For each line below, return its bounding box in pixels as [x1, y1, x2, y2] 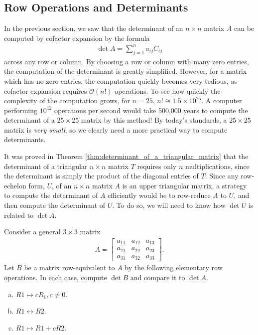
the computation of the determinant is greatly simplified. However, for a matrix [4, 66, 247, 76]
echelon [4, 180, 26, 190]
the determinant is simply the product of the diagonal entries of [4, 170, 199, 181]
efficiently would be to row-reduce [108, 190, 211, 200]
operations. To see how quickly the [115, 85, 221, 96]
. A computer [201, 95, 242, 106]
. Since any [205, 170, 239, 181]
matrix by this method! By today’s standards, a [81, 115, 227, 125]
